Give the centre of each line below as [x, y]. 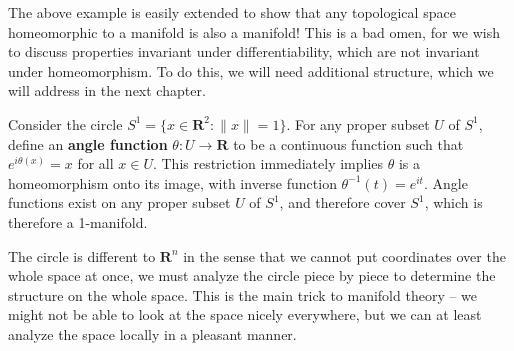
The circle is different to [82, 255]
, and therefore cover [342, 202]
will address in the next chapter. [107, 90]
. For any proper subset [358, 123]
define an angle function [88, 143]
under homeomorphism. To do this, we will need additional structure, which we [251, 70]
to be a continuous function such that [348, 143]
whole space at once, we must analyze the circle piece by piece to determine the [252, 275]
